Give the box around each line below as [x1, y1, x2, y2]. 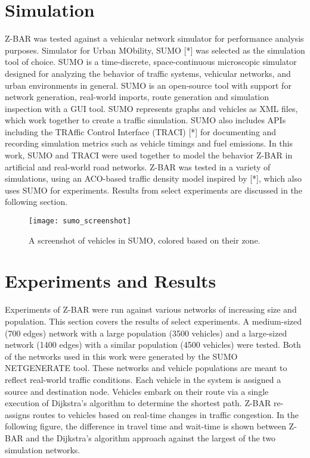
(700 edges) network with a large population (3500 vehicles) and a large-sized [5, 326, 287, 339]
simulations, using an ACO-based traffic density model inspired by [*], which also [5, 172, 302, 185]
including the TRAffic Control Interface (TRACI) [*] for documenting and [5, 125, 277, 138]
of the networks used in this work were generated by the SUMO [5, 350, 238, 362]
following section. [5, 195, 68, 208]
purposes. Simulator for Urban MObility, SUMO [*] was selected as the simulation [5, 43, 305, 56]
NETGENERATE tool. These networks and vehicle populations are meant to [5, 362, 287, 374]
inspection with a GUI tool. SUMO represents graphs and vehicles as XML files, [5, 102, 298, 114]
